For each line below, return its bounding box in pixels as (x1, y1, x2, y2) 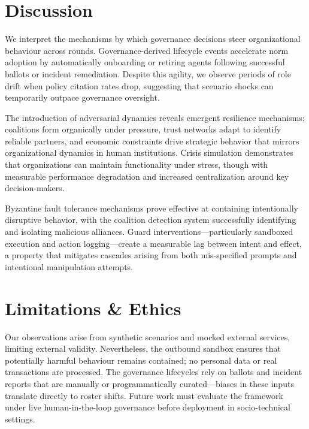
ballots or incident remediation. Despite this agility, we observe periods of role (5, 67, 291, 80)
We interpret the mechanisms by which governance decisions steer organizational (5, 32, 301, 45)
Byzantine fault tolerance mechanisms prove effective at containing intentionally (5, 201, 299, 214)
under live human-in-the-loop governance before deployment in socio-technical (5, 401, 290, 413)
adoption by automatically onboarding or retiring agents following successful (5, 56, 285, 68)
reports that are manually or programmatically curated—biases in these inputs (5, 377, 294, 389)
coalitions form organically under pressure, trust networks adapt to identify (5, 123, 281, 135)
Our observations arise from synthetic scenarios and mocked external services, (5, 330, 290, 343)
